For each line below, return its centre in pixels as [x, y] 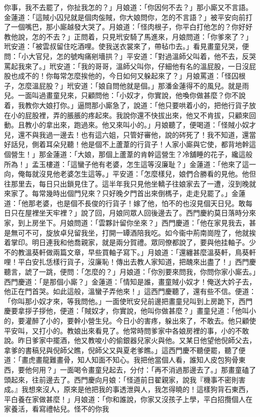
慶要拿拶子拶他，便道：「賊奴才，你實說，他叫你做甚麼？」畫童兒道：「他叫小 [130, 311]
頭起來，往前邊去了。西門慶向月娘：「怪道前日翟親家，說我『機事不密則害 [125, 379]
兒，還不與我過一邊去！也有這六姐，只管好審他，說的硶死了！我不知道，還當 [130, 134]
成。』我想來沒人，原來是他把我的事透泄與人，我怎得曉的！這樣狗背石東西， [128, 389]
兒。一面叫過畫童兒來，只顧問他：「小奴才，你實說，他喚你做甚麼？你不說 [125, 95]
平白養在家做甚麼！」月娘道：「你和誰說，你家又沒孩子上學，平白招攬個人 [125, 399]
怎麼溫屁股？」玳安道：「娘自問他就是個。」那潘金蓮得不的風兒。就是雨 [133, 85]
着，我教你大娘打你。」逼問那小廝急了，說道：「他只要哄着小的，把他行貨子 [126, 105]
